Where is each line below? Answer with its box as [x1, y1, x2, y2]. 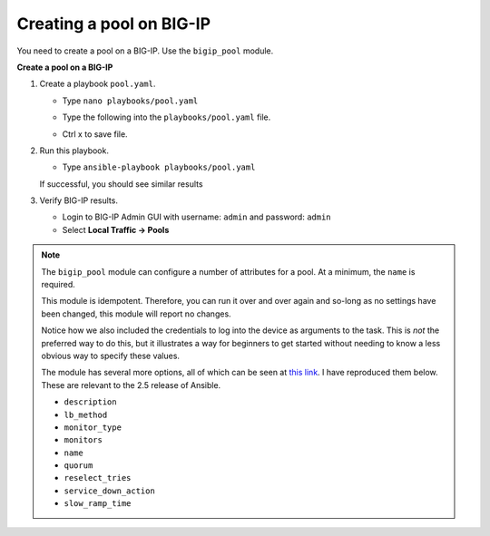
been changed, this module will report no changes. [41, 308, 231, 319]
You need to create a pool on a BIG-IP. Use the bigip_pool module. [16, 45, 274, 56]
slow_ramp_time [64, 499, 132, 509]
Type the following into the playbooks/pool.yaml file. [62, 112, 271, 122]
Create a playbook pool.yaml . [39, 78, 156, 90]
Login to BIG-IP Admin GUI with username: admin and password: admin [62, 211, 331, 222]
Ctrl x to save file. [62, 128, 128, 140]
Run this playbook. [39, 145, 109, 156]
